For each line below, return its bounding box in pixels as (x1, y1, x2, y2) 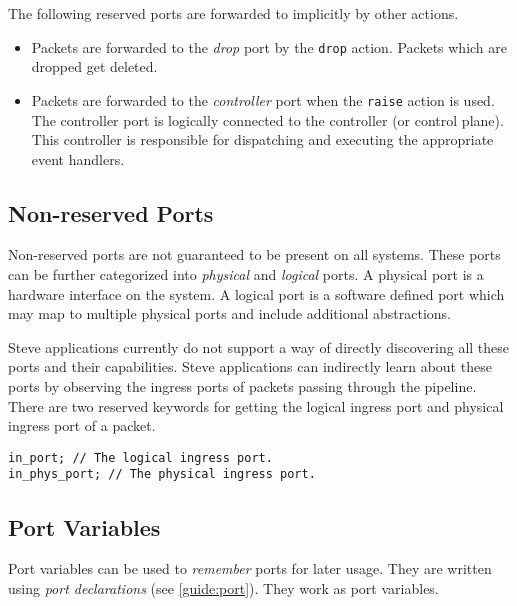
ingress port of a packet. (8, 415, 156, 436)
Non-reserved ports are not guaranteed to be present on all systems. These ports (8, 244, 501, 265)
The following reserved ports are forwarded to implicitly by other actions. (8, 3, 459, 23)
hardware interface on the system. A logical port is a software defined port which (8, 283, 505, 304)
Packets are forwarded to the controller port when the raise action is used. (31, 89, 495, 110)
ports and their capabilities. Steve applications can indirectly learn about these (8, 356, 492, 377)
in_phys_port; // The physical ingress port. (8, 467, 316, 482)
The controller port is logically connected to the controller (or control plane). (31, 109, 504, 130)
